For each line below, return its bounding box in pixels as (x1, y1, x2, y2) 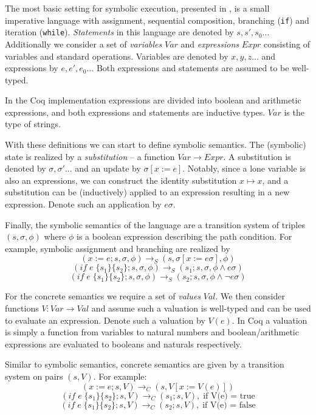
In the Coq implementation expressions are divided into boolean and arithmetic (5, 94, 301, 106)
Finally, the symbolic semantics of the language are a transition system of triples (5, 218, 305, 231)
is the (284, 105, 304, 118)
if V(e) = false (202, 400, 256, 410)
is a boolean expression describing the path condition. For (77, 230, 292, 243)
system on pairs (5, 369, 63, 382)
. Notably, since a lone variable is (182, 162, 306, 175)
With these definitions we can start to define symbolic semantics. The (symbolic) (5, 138, 306, 151)
